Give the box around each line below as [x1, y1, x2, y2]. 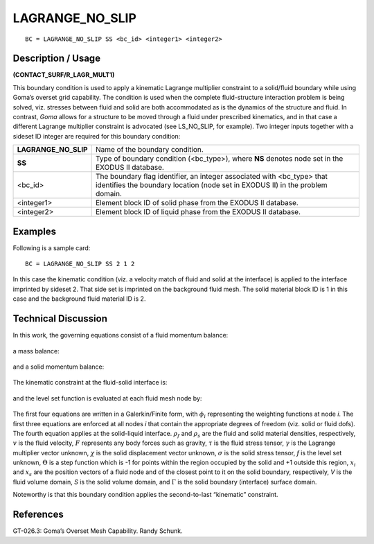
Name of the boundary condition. [95, 145, 204, 155]
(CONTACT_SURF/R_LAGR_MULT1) [12, 71, 115, 79]
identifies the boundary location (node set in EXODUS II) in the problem [95, 180, 328, 190]
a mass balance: [12, 346, 60, 355]
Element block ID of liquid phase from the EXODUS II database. [95, 207, 301, 217]
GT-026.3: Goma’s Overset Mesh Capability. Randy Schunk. [12, 527, 183, 535]
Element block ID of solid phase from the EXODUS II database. [95, 198, 299, 208]
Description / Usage [12, 53, 100, 64]
